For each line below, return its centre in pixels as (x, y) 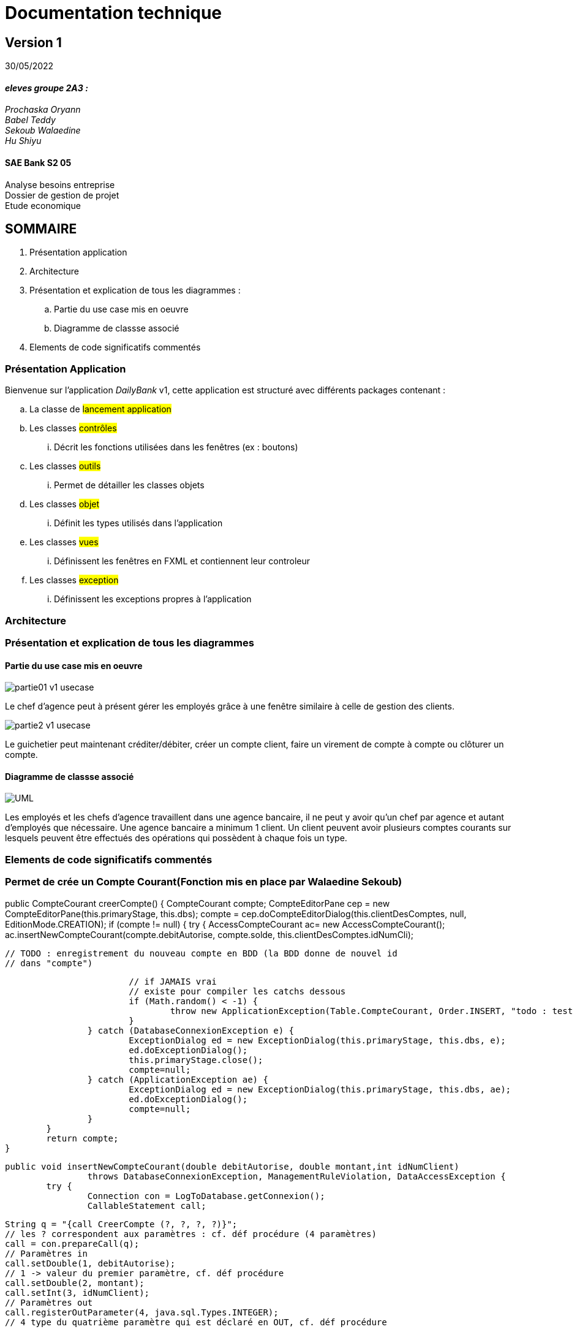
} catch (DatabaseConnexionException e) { (191, 1030)
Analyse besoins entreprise (60, 184)
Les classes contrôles (73, 428)
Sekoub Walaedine (43, 131)
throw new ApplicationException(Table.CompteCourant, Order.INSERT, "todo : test (371, 1011)
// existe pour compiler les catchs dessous (237, 991)
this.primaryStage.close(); (196, 1060)
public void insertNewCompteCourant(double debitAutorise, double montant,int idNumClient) (232, 1166)
